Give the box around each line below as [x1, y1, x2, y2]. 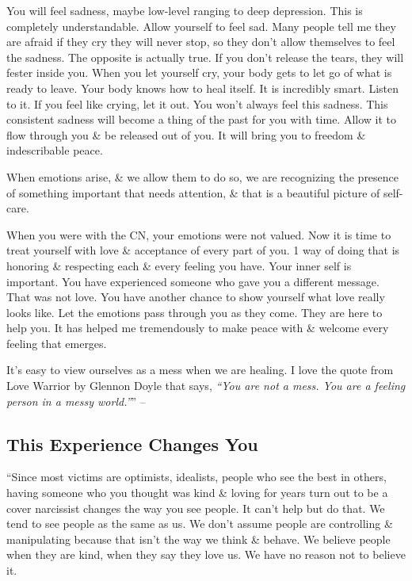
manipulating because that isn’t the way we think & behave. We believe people [6, 530, 391, 547]
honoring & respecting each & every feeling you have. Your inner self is [6, 257, 352, 273]
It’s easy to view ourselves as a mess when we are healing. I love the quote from [6, 361, 394, 378]
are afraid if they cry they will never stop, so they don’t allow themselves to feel [6, 33, 395, 50]
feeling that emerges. [6, 334, 107, 351]
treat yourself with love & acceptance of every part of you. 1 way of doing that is [6, 242, 400, 258]
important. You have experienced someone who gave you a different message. [6, 273, 380, 289]
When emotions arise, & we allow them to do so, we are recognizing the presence [6, 168, 399, 185]
